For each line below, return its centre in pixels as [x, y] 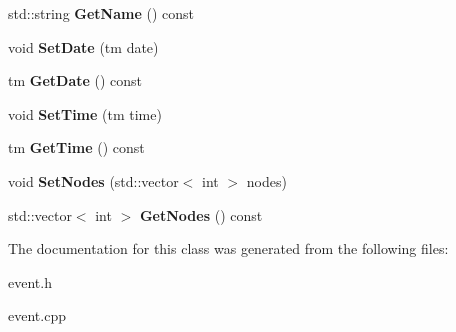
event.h [30, 281]
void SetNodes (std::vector [93, 180]
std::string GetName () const [101, 13]
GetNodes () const [201, 214]
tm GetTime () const [76, 147]
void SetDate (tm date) [83, 46]
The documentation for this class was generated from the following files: [228, 248]
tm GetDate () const [75, 80]
